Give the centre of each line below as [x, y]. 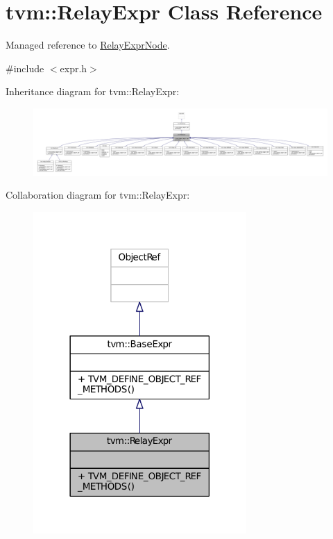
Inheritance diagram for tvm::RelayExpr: [93, 91]
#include [25, 68]
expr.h [74, 68]
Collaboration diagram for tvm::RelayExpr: [98, 195]
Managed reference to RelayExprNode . [88, 45]
